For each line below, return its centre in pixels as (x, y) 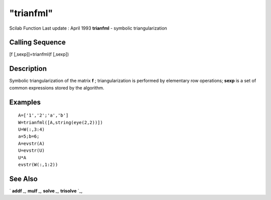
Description (28, 69)
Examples (25, 102)
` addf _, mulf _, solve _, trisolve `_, (46, 190)
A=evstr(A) (32, 143)
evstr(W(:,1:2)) (38, 164)
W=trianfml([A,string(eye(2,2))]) (60, 122)
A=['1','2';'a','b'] (43, 115)
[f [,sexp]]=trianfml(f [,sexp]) (39, 54)
